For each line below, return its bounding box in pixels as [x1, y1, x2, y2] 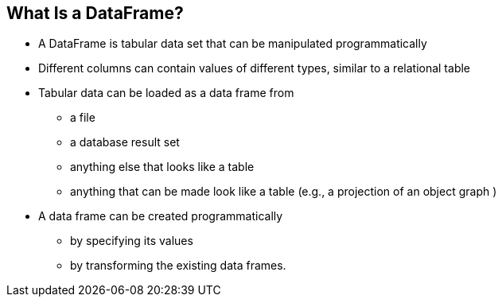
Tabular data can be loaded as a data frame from [38, 86, 294, 100]
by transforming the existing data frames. [70, 258, 286, 273]
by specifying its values [70, 234, 193, 248]
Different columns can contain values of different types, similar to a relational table [38, 61, 471, 76]
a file [70, 111, 95, 125]
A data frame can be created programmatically [38, 209, 283, 223]
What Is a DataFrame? [6, 3, 184, 23]
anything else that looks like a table [70, 160, 255, 174]
